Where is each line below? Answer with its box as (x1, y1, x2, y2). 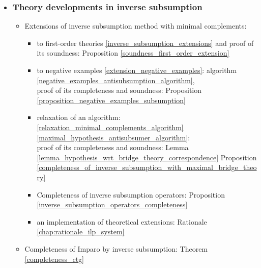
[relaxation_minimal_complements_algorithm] (37, 121, 184, 132)
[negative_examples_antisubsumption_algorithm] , (37, 75, 195, 85)
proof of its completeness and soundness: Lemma (37, 142, 189, 153)
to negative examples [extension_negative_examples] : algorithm (37, 65, 237, 75)
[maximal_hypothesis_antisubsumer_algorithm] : (37, 132, 190, 142)
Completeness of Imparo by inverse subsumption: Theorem (24, 243, 208, 254)
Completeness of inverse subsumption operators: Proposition (37, 189, 225, 200)
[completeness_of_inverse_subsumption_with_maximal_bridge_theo (37, 162, 257, 173)
